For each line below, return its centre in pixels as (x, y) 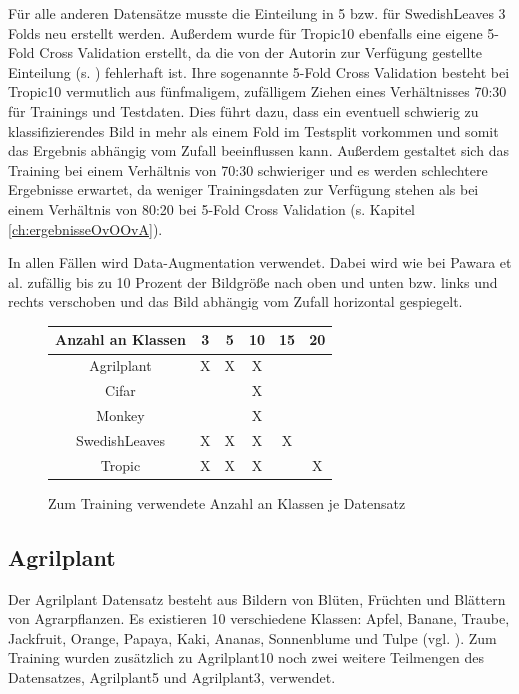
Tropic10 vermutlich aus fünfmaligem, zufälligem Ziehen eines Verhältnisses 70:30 (257, 91)
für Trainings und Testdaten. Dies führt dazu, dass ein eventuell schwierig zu (243, 110)
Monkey (120, 414)
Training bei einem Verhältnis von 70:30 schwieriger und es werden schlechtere (248, 169)
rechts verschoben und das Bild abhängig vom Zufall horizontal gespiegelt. (235, 301)
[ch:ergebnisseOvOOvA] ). (85, 228)
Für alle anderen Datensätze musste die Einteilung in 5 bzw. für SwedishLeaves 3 (257, 13)
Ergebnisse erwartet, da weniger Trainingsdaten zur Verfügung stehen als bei (243, 189)
